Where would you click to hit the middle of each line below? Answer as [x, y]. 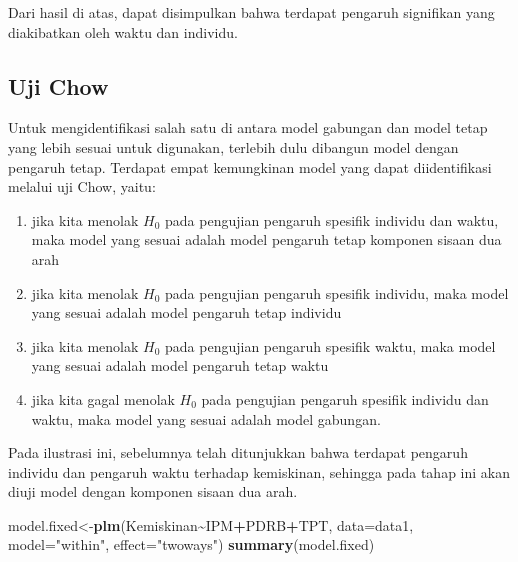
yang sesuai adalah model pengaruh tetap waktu [180, 365]
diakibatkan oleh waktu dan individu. [123, 31]
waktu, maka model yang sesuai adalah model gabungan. [206, 418]
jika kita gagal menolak [103, 398]
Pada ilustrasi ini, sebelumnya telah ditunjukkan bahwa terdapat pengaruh [238, 452]
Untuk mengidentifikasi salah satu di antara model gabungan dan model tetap [248, 127]
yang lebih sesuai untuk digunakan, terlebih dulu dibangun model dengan [233, 146]
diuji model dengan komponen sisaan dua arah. [153, 491]
